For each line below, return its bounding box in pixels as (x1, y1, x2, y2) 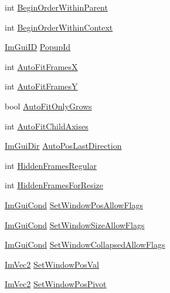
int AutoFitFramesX (5, 60, 78, 72)
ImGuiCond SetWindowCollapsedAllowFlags (5, 238, 165, 251)
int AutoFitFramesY (5, 80, 78, 92)
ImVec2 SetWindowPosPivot (5, 278, 107, 290)
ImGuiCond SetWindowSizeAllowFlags (5, 218, 145, 231)
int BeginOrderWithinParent (5, 1, 108, 13)
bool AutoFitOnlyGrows (5, 99, 92, 112)
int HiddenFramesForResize (5, 179, 104, 191)
